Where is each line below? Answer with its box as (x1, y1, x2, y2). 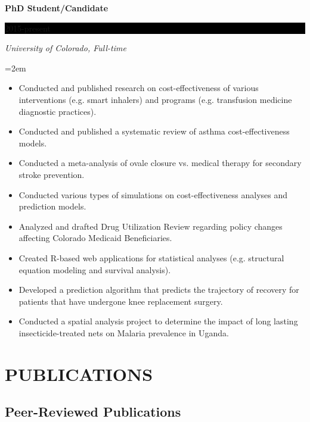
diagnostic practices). (18, 105, 97, 117)
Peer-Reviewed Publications (5, 402, 181, 421)
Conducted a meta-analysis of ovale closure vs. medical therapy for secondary (18, 157, 302, 169)
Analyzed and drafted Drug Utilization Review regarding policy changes (18, 220, 283, 232)
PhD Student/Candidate (5, 2, 108, 14)
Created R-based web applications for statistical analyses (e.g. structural (18, 251, 284, 264)
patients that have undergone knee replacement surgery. (18, 295, 223, 307)
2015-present (5, 21, 51, 34)
